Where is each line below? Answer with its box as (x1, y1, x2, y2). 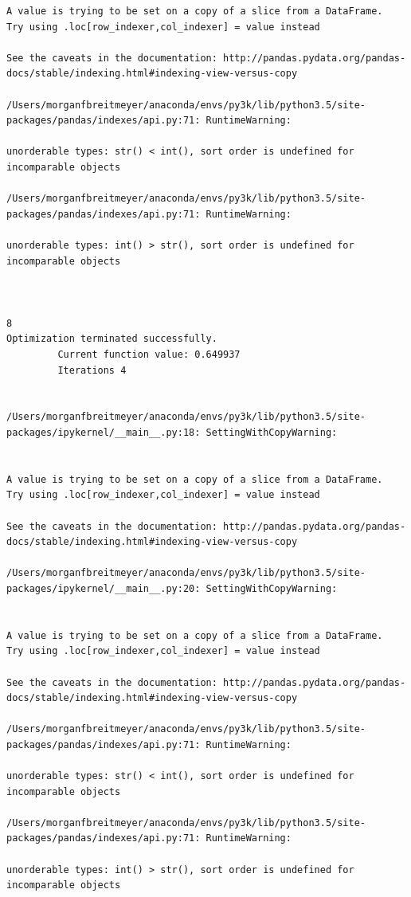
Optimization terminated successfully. (6, 333, 217, 345)
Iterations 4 (57, 364, 127, 376)
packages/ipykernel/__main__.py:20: (6, 582, 201, 594)
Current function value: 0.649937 (57, 349, 241, 361)
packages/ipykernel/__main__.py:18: (6, 427, 201, 439)
